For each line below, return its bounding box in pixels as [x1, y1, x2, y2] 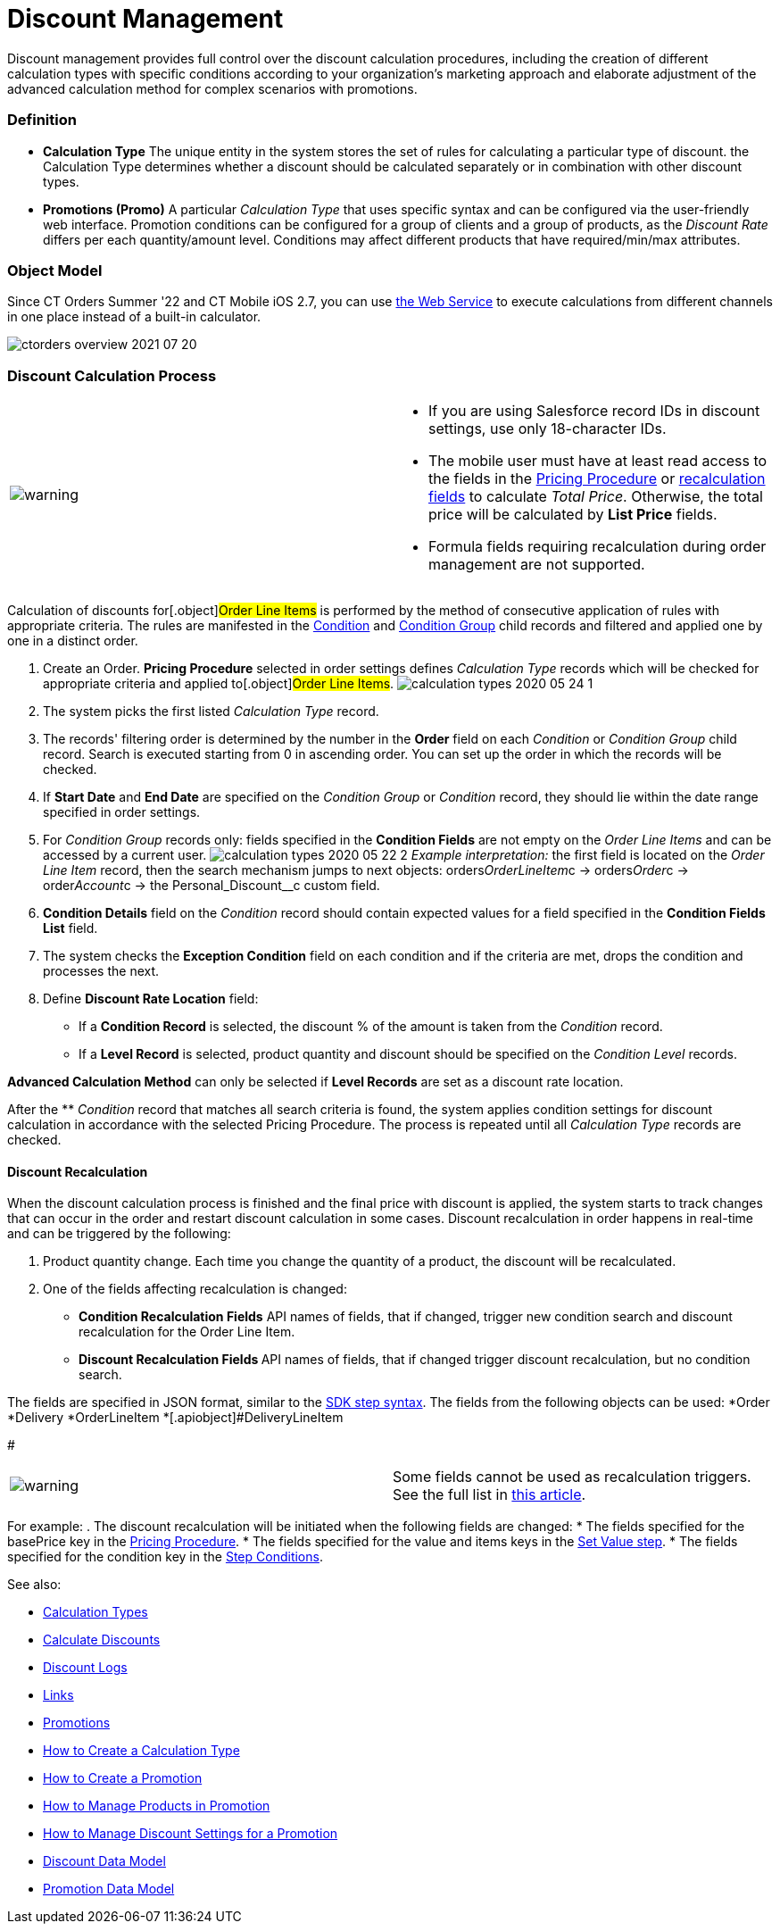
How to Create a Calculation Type [43, 1743, 240, 1759]
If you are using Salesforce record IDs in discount [428, 402, 760, 420]
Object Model [7, 261, 103, 279]
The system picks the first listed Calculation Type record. [43, 703, 379, 719]
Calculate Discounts [43, 1632, 161, 1648]
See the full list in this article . [393, 1486, 586, 1504]
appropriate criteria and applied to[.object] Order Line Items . [43, 676, 394, 691]
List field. [43, 920, 98, 936]
